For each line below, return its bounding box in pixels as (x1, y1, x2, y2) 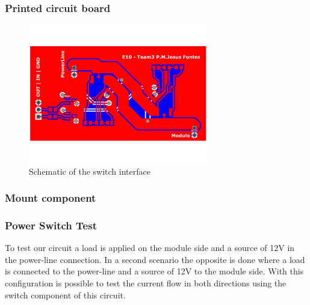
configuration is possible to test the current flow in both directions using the (5, 277, 287, 289)
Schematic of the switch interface (29, 165, 150, 177)
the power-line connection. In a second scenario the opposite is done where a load (5, 253, 305, 265)
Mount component (5, 190, 96, 205)
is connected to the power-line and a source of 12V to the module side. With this (5, 265, 304, 277)
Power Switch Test (5, 217, 97, 232)
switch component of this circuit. (5, 288, 126, 301)
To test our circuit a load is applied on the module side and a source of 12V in (5, 241, 295, 254)
